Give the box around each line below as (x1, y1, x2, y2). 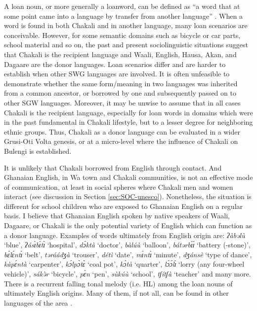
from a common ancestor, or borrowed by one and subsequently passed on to (4, 88, 236, 98)
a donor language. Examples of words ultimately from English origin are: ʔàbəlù (4, 230, 245, 240)
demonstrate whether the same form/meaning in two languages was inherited (4, 78, 238, 88)
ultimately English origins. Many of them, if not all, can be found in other (4, 288, 229, 298)
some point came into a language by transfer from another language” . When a (4, 10, 243, 21)
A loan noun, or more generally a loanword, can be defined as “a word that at (4, 1, 240, 11)
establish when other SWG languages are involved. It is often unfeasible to (4, 69, 230, 79)
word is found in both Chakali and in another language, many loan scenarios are (4, 20, 248, 31)
